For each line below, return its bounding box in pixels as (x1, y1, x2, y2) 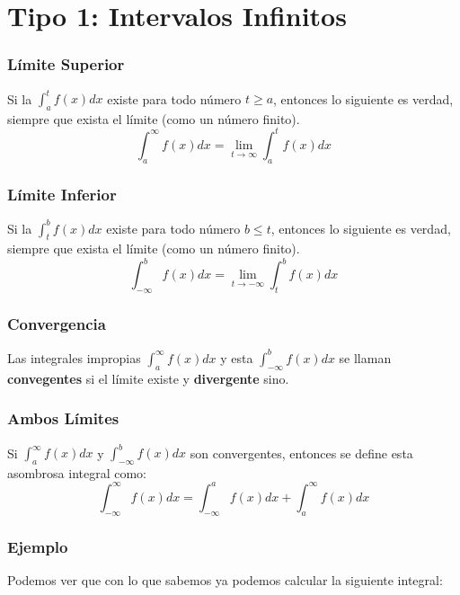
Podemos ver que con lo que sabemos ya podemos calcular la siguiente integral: (7, 570, 443, 589)
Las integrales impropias (7, 348, 141, 367)
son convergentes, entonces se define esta (190, 443, 413, 462)
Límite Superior (7, 53, 125, 75)
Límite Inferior (7, 182, 117, 205)
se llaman (339, 348, 392, 367)
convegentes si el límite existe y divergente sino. (7, 369, 289, 387)
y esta (220, 348, 253, 367)
